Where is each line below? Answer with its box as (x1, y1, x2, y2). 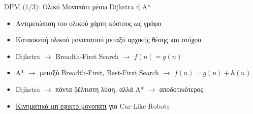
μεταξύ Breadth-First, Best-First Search (39, 67, 159, 78)
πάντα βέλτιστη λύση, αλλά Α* (55, 84, 144, 94)
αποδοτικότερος (159, 84, 203, 94)
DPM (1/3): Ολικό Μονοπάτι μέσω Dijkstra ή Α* (4, 1, 151, 11)
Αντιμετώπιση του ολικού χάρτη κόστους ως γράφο (15, 18, 161, 28)
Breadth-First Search (55, 51, 119, 61)
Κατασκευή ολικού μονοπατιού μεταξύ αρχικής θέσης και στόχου (15, 34, 201, 45)
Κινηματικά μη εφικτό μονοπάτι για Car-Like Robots (15, 100, 170, 111)
